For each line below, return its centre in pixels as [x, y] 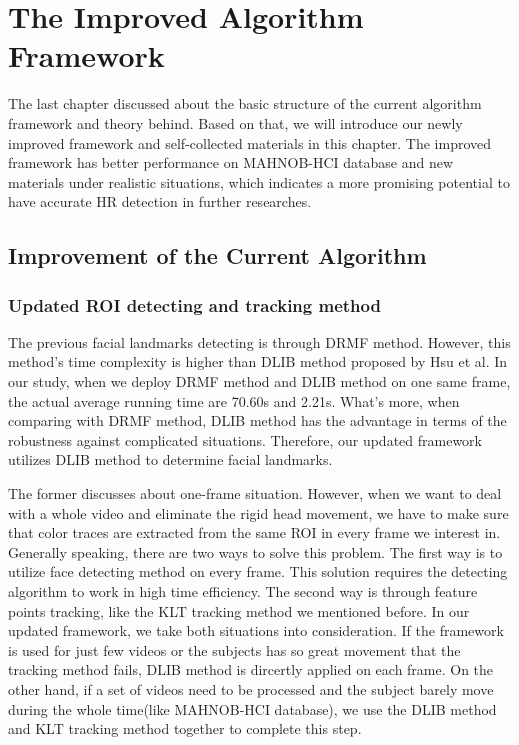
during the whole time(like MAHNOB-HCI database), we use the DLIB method [252, 708]
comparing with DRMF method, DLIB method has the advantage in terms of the [257, 420]
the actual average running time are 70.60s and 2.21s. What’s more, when [234, 400]
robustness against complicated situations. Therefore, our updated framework [245, 439]
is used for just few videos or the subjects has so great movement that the [234, 649]
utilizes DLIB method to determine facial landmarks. [170, 459]
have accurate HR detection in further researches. [160, 201]
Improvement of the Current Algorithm [217, 255]
